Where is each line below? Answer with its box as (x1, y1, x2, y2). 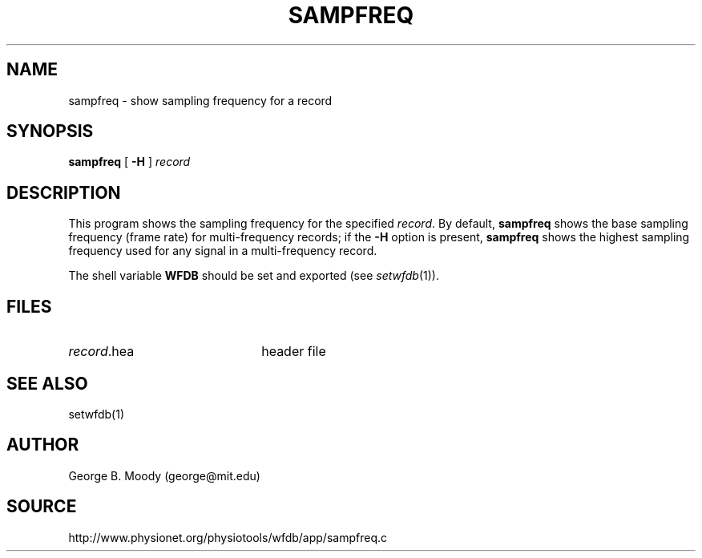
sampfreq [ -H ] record (68, 155, 191, 169)
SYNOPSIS (6, 121, 94, 142)
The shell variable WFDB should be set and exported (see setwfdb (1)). (68, 269, 439, 283)
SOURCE (6, 496, 77, 517)
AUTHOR (6, 435, 79, 455)
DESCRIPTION (6, 182, 121, 203)
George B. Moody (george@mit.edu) (68, 468, 260, 483)
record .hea (68, 343, 135, 360)
